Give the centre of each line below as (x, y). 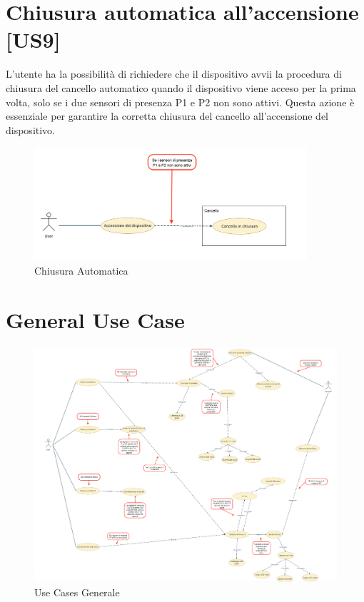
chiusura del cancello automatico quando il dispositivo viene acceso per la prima (181, 87)
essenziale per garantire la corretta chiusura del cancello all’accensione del (167, 116)
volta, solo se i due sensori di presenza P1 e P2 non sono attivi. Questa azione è (180, 102)
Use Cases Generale (77, 592)
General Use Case (95, 319)
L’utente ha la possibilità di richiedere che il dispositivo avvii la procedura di (174, 74)
